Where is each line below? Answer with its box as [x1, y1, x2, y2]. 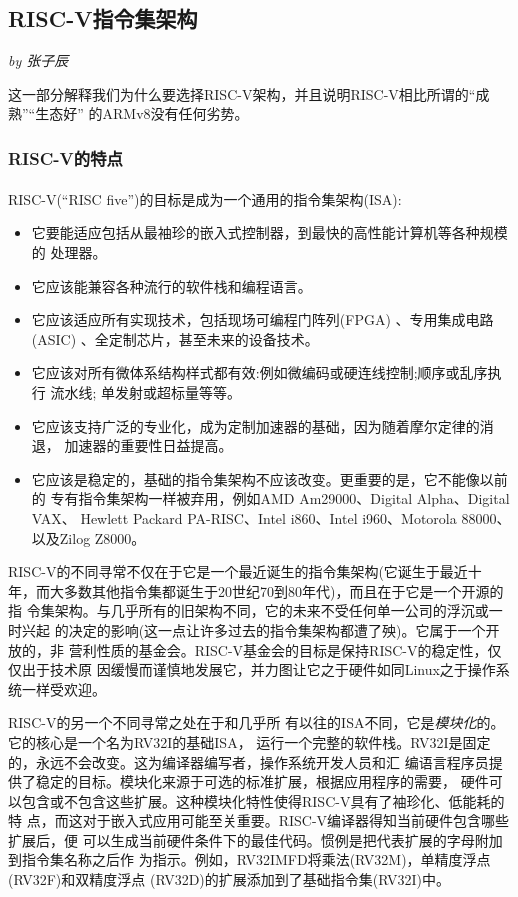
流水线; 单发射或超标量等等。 [50, 382, 242, 403]
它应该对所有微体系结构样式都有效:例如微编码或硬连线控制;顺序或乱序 [31, 362, 488, 383]
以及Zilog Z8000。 [31, 527, 146, 548]
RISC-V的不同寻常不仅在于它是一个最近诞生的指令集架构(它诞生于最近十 [8, 561, 482, 582]
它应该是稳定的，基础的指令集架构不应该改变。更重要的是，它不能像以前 [31, 468, 508, 489]
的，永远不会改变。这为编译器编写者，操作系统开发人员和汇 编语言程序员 [8, 751, 489, 772]
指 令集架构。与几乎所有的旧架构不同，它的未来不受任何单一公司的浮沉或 [8, 600, 489, 621]
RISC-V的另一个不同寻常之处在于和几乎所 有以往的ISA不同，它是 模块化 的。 [8, 712, 505, 733]
